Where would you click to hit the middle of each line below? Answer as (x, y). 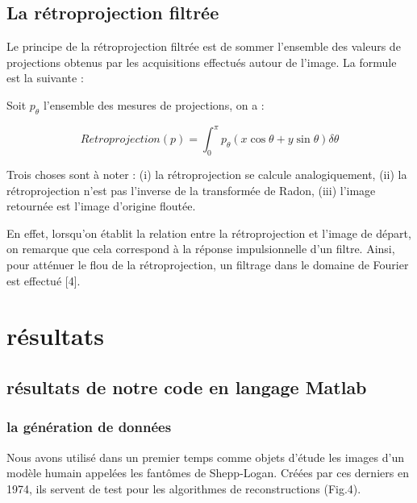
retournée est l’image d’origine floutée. (101, 206)
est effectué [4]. (44, 280)
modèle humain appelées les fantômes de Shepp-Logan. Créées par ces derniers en (208, 473)
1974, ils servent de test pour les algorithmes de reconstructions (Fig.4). (184, 488)
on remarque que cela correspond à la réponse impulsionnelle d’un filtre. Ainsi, (201, 249)
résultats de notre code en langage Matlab (187, 387)
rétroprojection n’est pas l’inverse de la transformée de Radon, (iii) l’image (191, 190)
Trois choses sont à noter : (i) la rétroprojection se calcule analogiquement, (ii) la (207, 175)
